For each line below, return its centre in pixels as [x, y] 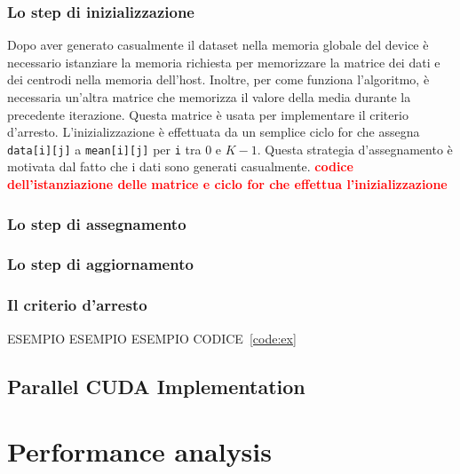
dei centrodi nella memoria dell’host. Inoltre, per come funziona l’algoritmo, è [218, 79]
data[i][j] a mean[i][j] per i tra [104, 149]
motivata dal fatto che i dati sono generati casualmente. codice [180, 166]
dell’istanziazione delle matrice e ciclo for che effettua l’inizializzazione [227, 184]
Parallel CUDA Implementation [156, 386]
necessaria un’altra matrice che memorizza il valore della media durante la [209, 97]
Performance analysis [139, 451]
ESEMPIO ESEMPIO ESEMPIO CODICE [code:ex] [152, 338]
